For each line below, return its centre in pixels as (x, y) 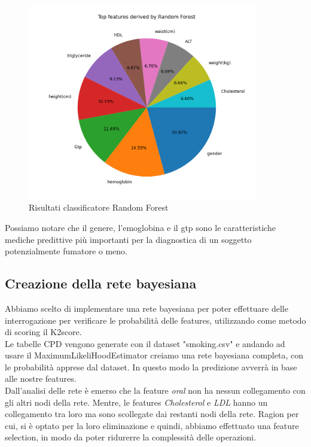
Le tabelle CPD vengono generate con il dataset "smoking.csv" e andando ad (145, 343)
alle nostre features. (41, 378)
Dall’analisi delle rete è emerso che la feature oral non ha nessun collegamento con (155, 390)
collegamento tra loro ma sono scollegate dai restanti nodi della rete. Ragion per (152, 414)
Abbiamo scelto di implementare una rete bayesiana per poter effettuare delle (147, 308)
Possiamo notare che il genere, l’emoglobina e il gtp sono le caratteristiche (140, 227)
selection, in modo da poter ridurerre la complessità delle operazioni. (131, 437)
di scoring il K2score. (43, 332)
